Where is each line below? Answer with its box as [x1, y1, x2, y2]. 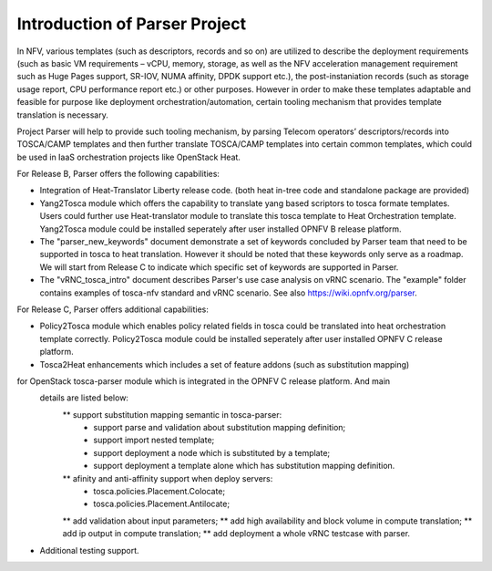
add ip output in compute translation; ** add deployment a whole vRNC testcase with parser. [62, 528, 410, 539]
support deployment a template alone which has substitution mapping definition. [93, 461, 395, 472]
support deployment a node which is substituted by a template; [93, 447, 331, 458]
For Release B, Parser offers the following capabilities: [16, 169, 220, 180]
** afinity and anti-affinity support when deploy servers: [62, 472, 273, 483]
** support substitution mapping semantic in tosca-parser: [62, 409, 282, 420]
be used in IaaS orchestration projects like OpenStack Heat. [16, 151, 241, 162]
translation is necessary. [16, 109, 108, 120]
